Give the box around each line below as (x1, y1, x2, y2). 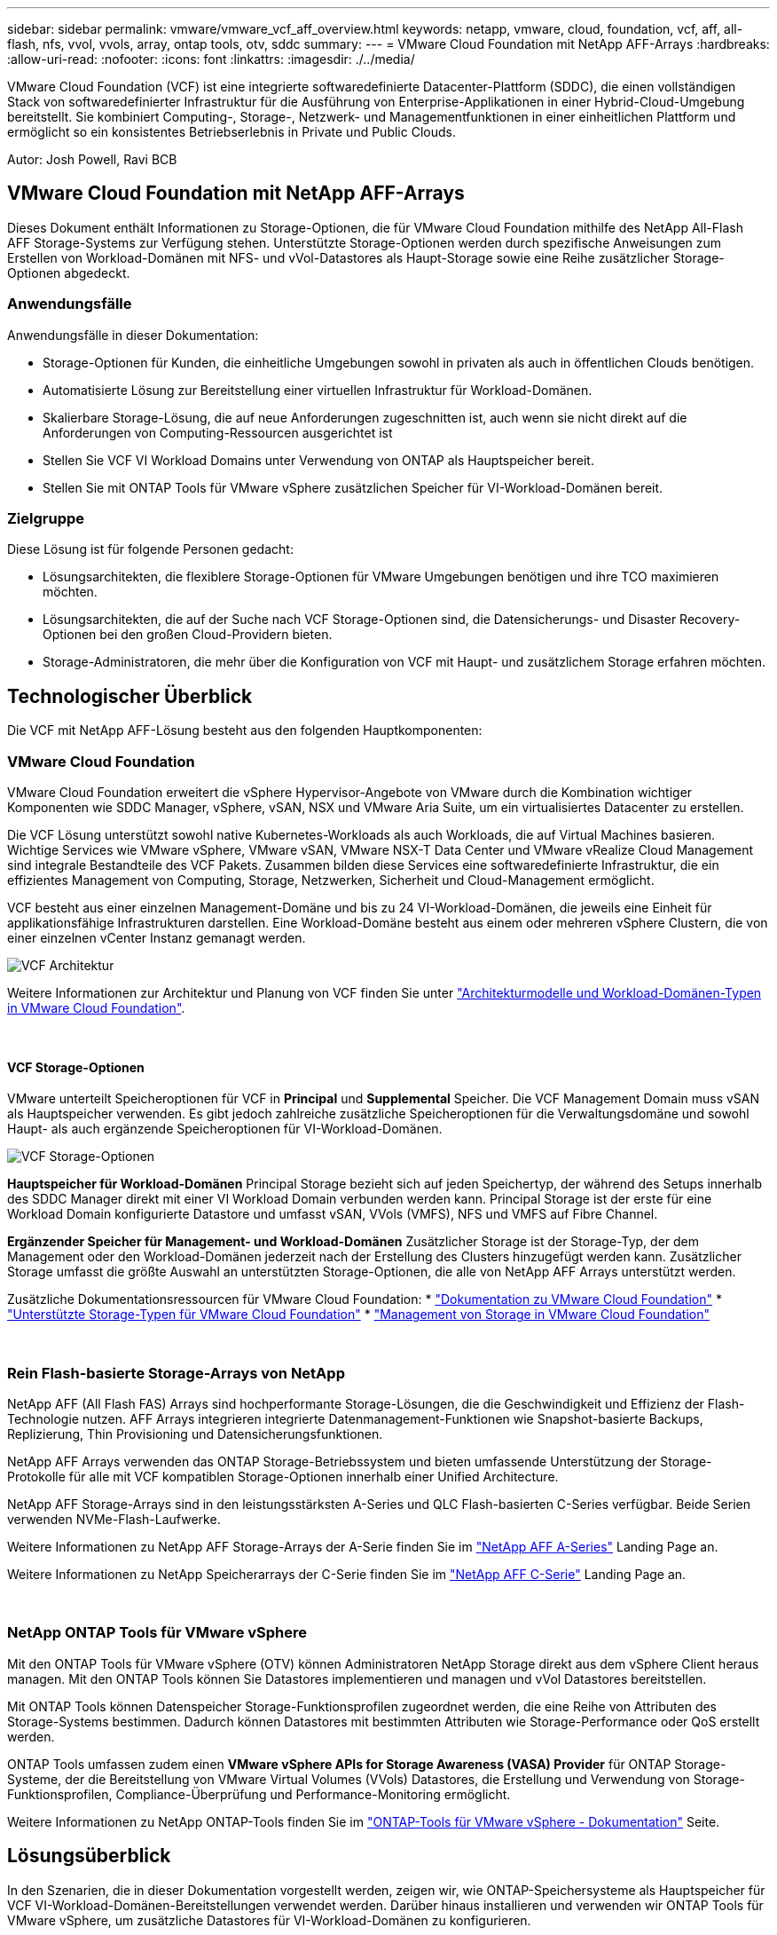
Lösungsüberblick (7, 1844, 171, 1868)
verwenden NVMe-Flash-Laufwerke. (7, 1511, 221, 1527)
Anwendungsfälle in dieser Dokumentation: (7, 327, 259, 343)
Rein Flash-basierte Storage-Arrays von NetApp (7, 1363, 345, 1382)
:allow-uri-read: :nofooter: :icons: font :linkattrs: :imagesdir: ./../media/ (7, 51, 415, 67)
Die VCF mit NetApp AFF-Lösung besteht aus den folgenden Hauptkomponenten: (7, 723, 483, 738)
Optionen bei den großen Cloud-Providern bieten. (43, 627, 333, 643)
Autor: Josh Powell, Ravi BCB (7, 152, 177, 167)
